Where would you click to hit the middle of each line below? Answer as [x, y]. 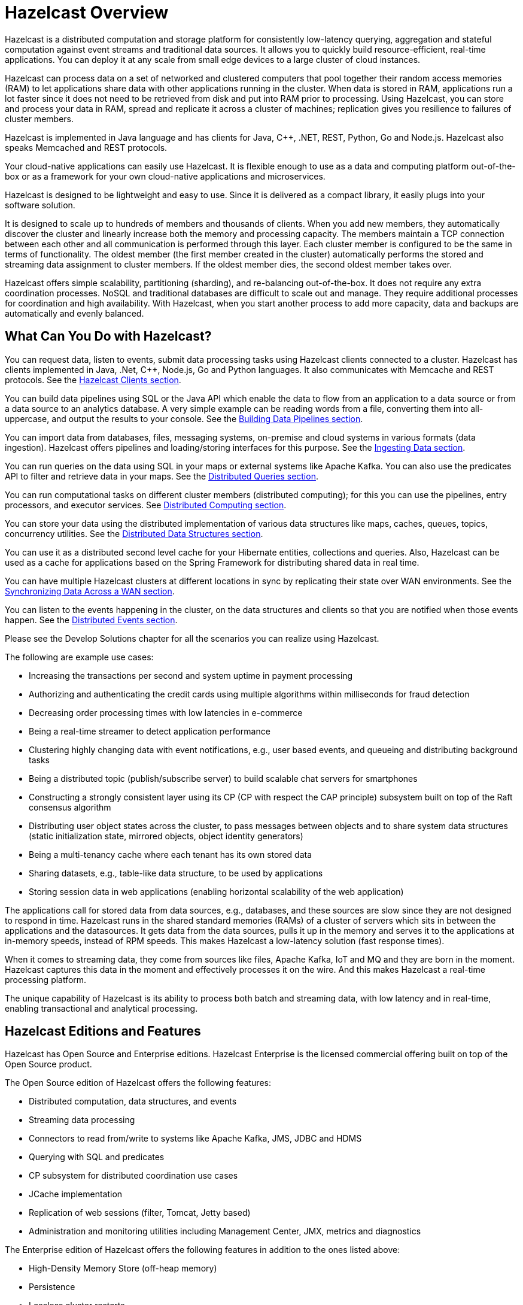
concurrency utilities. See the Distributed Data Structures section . [134, 533]
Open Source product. [48, 1064]
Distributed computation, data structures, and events [133, 1101]
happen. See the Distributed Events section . [91, 620]
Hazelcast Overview [87, 13]
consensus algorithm [70, 807]
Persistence [52, 1287]
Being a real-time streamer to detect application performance [150, 731]
